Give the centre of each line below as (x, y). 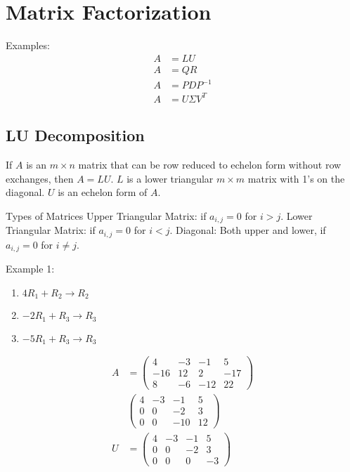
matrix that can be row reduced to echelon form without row (210, 165)
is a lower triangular (170, 178)
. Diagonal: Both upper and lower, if (248, 230)
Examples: (28, 45)
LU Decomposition (75, 135)
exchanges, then (40, 178)
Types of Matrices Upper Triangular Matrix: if (106, 215)
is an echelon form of (103, 192)
